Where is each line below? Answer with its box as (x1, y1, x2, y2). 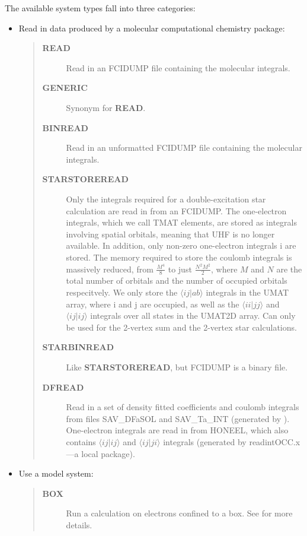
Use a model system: (18, 467, 94, 480)
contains (66, 435, 96, 448)
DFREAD (42, 380, 84, 393)
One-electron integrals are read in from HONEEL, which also (66, 424, 289, 436)
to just (168, 262, 192, 275)
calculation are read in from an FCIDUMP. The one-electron (66, 204, 287, 217)
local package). (81, 447, 135, 459)
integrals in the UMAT (206, 286, 289, 298)
